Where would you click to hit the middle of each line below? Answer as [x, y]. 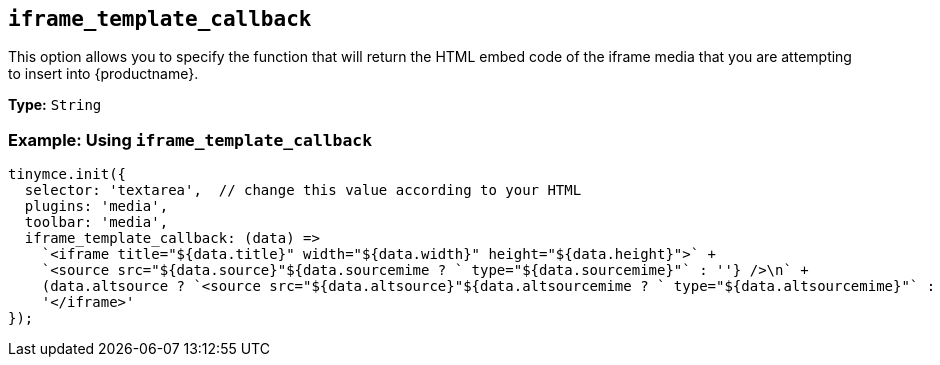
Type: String [55, 105]
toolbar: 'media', [96, 222]
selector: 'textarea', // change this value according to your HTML [303, 190]
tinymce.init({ [67, 174]
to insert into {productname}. [103, 74]
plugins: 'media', [96, 206]
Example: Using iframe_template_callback [190, 139]
